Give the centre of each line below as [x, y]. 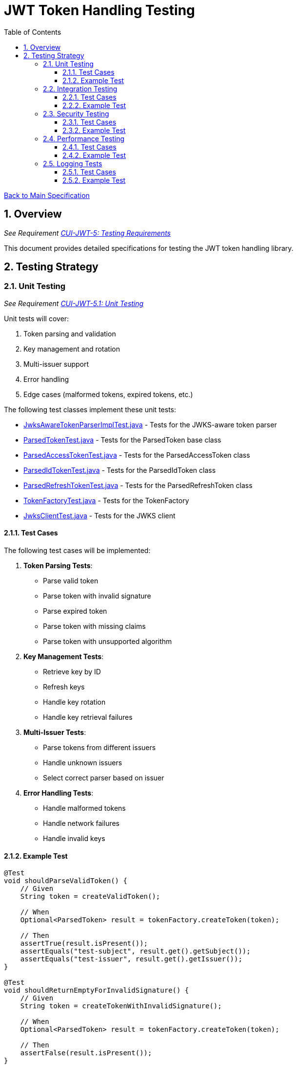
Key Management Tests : [64, 657]
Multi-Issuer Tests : [55, 733]
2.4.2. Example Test [94, 155]
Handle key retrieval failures [88, 717]
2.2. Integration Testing [80, 89]
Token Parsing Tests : [58, 566]
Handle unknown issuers [83, 763]
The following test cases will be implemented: [77, 551]
